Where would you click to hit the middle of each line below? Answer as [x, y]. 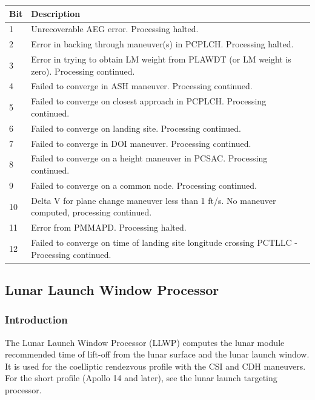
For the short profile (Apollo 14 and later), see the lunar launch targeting [141, 378]
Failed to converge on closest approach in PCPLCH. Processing [149, 101]
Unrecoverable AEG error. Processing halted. [115, 29]
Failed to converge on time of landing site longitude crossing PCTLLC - [164, 242]
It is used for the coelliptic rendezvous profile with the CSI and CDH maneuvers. [155, 366]
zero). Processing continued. [83, 71]
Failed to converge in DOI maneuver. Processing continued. [141, 143]
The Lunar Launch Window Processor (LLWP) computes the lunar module [145, 342]
